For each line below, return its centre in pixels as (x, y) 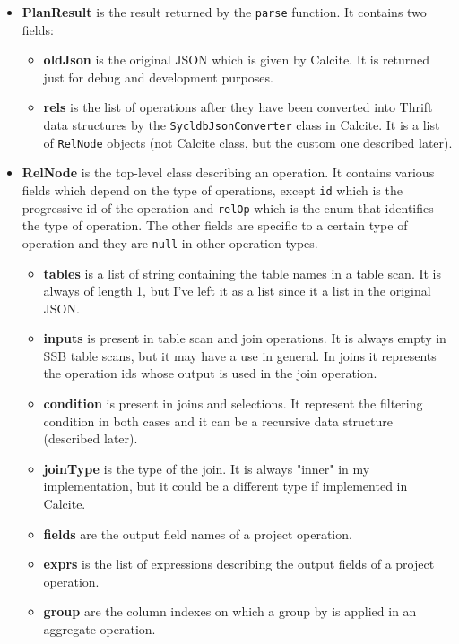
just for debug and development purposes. (158, 77)
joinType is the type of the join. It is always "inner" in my (207, 468)
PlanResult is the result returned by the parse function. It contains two (224, 12)
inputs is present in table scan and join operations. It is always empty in (245, 338)
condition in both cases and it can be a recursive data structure (218, 421)
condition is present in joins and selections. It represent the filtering (233, 404)
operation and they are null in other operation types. (170, 242)
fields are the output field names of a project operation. (198, 533)
